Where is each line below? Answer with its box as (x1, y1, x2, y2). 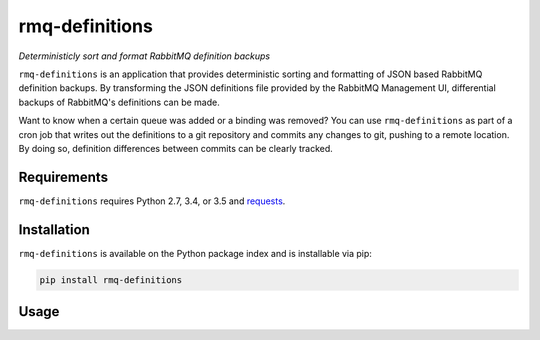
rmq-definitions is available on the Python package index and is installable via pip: (18, 247, 372, 259)
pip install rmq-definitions (39, 274, 183, 285)
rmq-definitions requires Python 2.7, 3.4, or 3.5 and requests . (18, 195, 286, 207)
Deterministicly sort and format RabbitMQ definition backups (18, 50, 270, 62)
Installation (18, 221, 90, 238)
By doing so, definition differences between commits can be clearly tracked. (18, 142, 334, 154)
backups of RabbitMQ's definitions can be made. (18, 96, 220, 108)
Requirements (18, 168, 109, 185)
